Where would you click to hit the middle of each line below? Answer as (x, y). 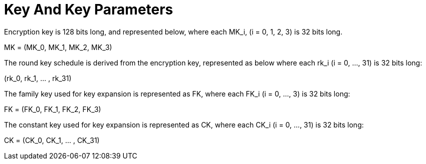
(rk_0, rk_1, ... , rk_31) (38, 78)
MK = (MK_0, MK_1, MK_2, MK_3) (58, 47)
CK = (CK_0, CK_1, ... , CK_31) (52, 140)
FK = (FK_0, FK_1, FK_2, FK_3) (53, 109)
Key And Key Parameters (89, 9)
